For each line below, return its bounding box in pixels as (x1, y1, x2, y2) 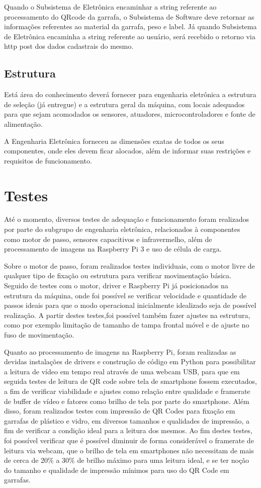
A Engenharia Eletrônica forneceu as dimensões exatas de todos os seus (4, 135, 224, 146)
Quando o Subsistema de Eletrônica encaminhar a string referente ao (4, 2, 217, 12)
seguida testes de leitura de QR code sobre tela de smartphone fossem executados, (4, 376, 257, 386)
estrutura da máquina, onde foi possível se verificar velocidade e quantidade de (4, 290, 246, 300)
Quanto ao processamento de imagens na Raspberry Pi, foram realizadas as (4, 346, 236, 357)
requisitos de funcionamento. (4, 155, 92, 166)
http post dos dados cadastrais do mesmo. (4, 41, 134, 51)
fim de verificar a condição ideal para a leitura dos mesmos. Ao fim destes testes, (4, 425, 252, 436)
